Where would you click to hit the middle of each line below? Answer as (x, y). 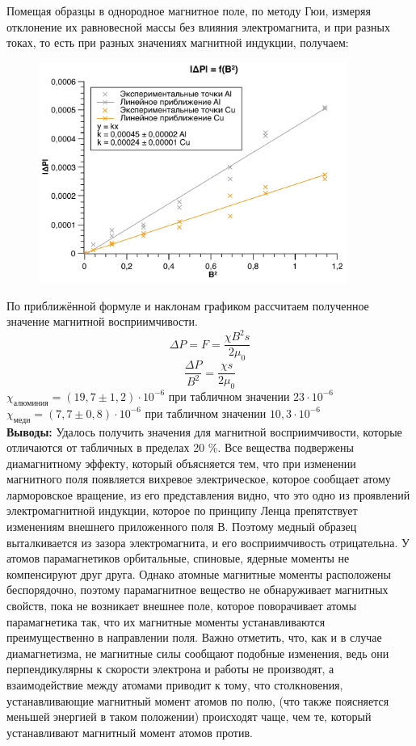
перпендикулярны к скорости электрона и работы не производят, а (170, 669)
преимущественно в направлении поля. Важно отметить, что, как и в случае (194, 637)
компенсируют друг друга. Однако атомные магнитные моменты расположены (199, 573)
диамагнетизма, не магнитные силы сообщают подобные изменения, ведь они (198, 653)
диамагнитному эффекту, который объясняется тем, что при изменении (181, 463)
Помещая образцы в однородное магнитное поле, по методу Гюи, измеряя (189, 11)
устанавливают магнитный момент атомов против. (130, 732)
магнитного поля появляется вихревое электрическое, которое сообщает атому (199, 479)
